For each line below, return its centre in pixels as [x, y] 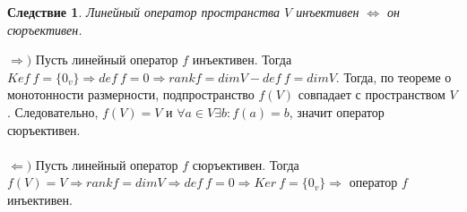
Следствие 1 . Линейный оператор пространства [143, 12]
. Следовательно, [53, 111]
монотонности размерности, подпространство [131, 94]
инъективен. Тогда [242, 59]
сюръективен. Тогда [246, 164]
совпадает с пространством [372, 94]
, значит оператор [337, 111]
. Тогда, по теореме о [393, 76]
